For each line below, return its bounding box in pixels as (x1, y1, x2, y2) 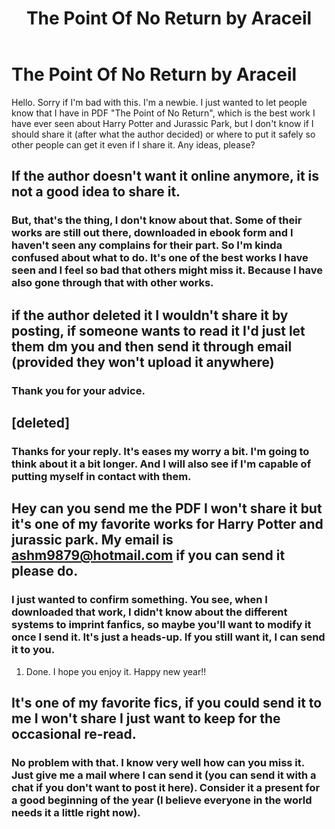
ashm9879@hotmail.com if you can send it (11, 547, 286, 564)
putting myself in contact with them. (11, 469, 192, 483)
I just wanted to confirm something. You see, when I (11, 593, 268, 607)
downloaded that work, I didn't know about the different (11, 605, 288, 619)
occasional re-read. (11, 725, 137, 742)
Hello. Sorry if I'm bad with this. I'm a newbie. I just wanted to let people (11, 96, 308, 108)
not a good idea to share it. (11, 183, 181, 201)
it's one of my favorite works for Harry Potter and (11, 516, 324, 533)
